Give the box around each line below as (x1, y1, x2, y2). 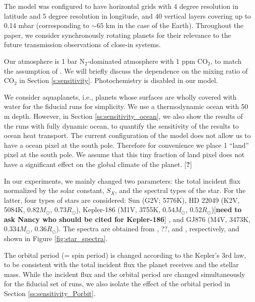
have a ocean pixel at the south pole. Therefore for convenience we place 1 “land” (4, 139, 249, 150)
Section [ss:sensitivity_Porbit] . (4, 288, 96, 299)
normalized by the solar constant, (4, 185, 104, 195)
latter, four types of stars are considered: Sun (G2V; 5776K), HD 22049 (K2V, (4, 194, 240, 205)
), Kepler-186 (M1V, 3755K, (76, 204, 160, 215)
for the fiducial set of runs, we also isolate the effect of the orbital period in (4, 278, 230, 289)
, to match (210, 55, 242, 66)
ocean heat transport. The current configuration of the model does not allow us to (4, 130, 251, 140)
